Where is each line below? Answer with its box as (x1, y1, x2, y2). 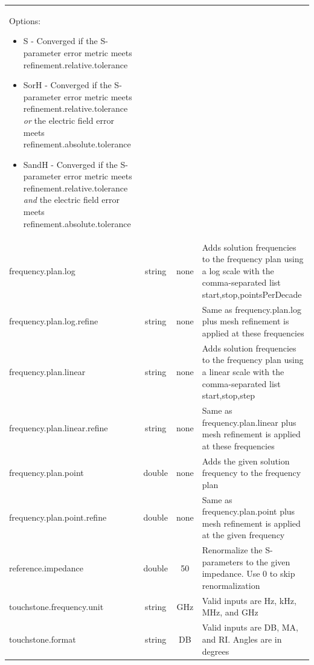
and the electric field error (23, 193, 120, 206)
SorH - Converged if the (23, 79, 112, 91)
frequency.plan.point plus (202, 505, 295, 518)
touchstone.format (9, 632, 76, 645)
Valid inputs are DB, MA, (202, 621, 298, 634)
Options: (9, 14, 41, 27)
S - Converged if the (23, 34, 98, 47)
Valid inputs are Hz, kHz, (202, 594, 296, 606)
